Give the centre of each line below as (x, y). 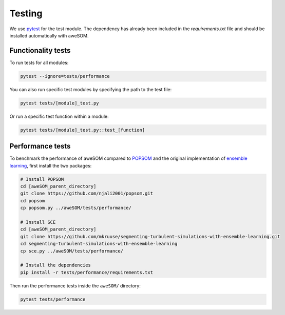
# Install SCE (38, 222)
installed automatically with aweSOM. (49, 35)
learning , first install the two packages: (51, 165)
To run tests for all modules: (39, 62)
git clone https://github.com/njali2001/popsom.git (87, 194)
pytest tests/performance (53, 299)
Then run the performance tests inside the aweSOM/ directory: (75, 286)
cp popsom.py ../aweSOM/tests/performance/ (76, 208)
